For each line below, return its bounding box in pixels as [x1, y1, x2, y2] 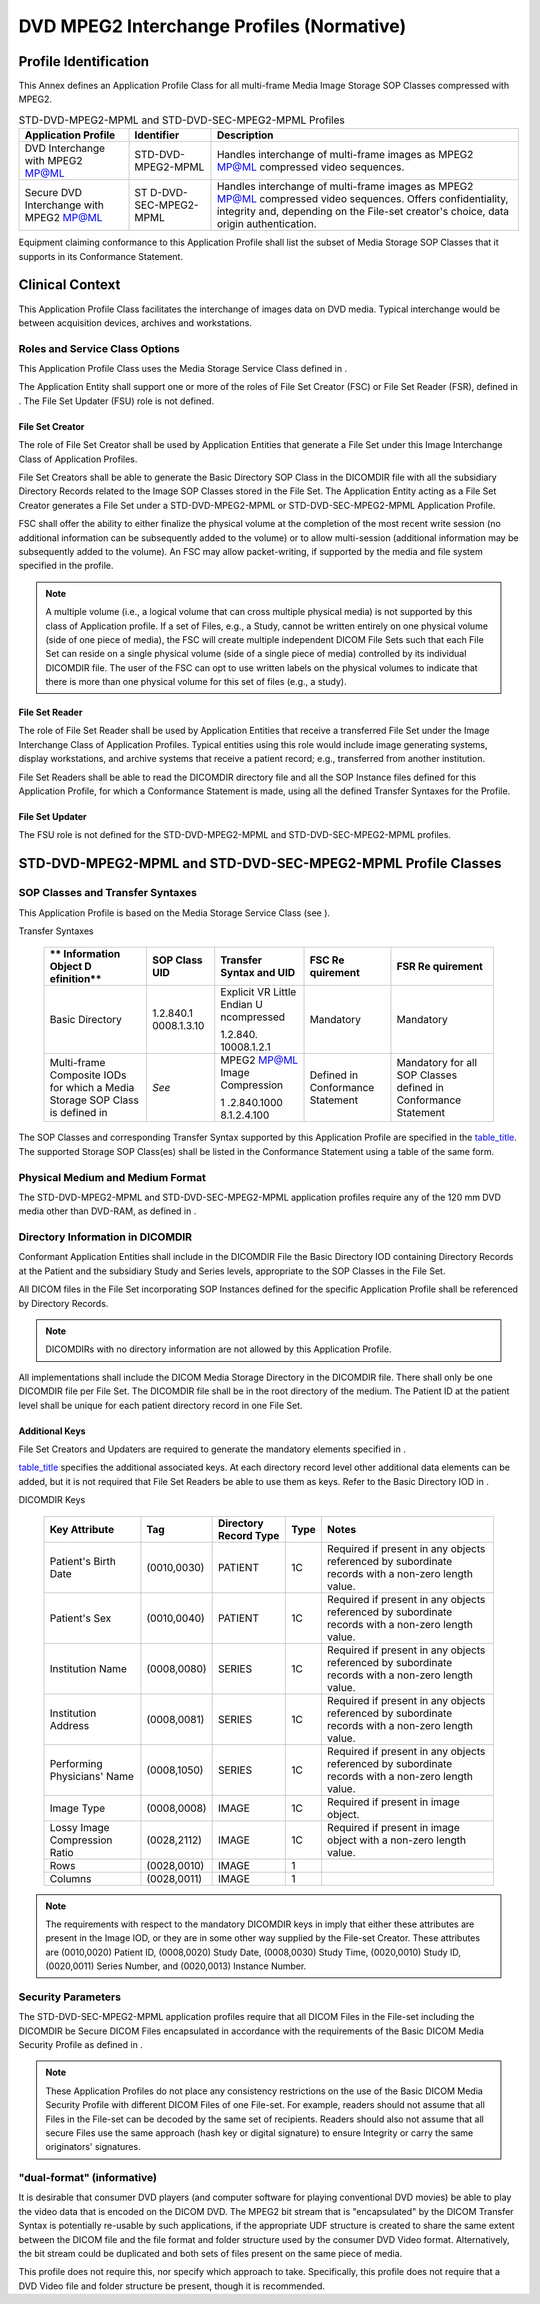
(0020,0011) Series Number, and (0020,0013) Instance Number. [45, 1960, 307, 1972]
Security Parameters [18, 1990, 122, 2004]
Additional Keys [18, 1425, 86, 1437]
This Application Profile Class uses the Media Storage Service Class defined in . [18, 363, 348, 375]
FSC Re [309, 953, 345, 967]
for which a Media [49, 1081, 135, 1095]
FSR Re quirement [396, 960, 484, 974]
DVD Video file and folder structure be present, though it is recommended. [18, 2280, 325, 2292]
